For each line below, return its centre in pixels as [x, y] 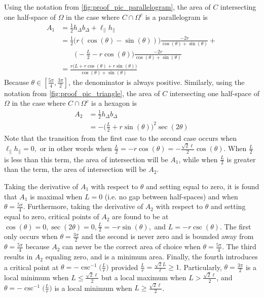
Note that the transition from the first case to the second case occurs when [121, 138]
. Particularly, [200, 267]
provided [125, 267]
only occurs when [31, 236]
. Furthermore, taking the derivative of [83, 206]
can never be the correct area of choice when [131, 246]
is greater [241, 159]
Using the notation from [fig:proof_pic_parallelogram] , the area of [107, 7]
